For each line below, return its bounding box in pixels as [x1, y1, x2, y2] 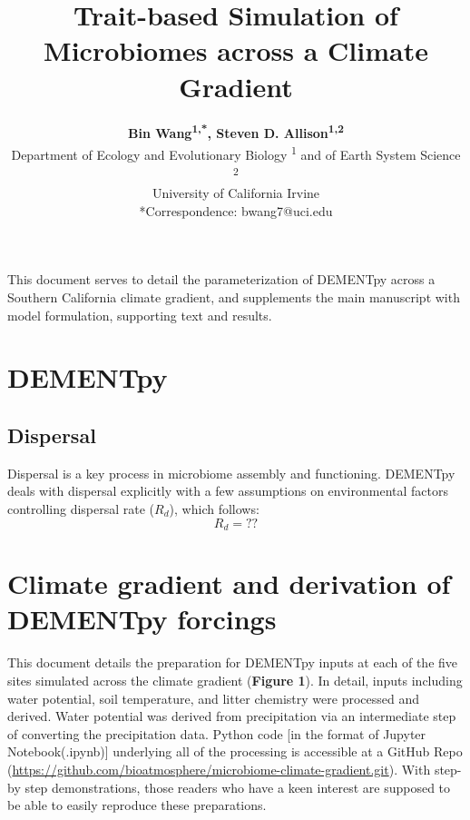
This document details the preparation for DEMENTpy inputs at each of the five [7, 653, 458, 672]
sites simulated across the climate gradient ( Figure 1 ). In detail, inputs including [7, 670, 463, 689]
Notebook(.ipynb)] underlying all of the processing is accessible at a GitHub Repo [7, 742, 463, 761]
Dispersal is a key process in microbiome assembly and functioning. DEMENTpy [7, 463, 455, 482]
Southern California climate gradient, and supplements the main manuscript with [7, 288, 460, 307]
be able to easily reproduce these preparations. [7, 795, 267, 815]
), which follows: [169, 499, 259, 518]
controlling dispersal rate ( [7, 499, 155, 518]
